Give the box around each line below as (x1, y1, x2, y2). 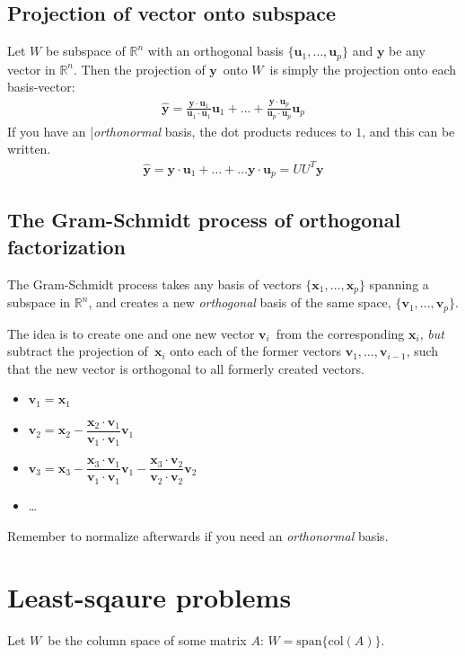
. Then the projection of (74, 59, 206, 78)
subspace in (7, 293, 71, 312)
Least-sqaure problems (7, 579, 292, 616)
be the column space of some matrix (48, 631, 247, 650)
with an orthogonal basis (147, 41, 284, 60)
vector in (7, 59, 56, 78)
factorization (7, 232, 127, 260)
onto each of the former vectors (170, 341, 341, 360)
